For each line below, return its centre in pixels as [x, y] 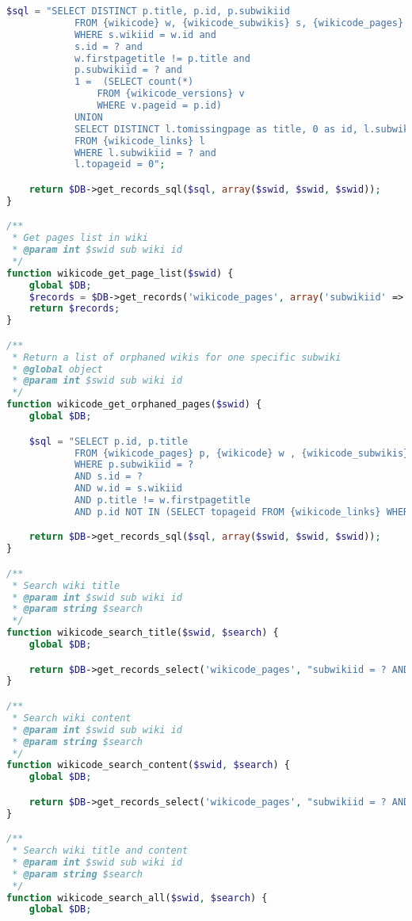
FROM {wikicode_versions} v [171, 94]
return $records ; [74, 309]
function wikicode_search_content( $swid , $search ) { [149, 765]
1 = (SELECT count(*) [134, 82]
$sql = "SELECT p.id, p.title [109, 441]
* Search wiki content [72, 718]
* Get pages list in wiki [80, 238]
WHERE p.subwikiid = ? [134, 465]
